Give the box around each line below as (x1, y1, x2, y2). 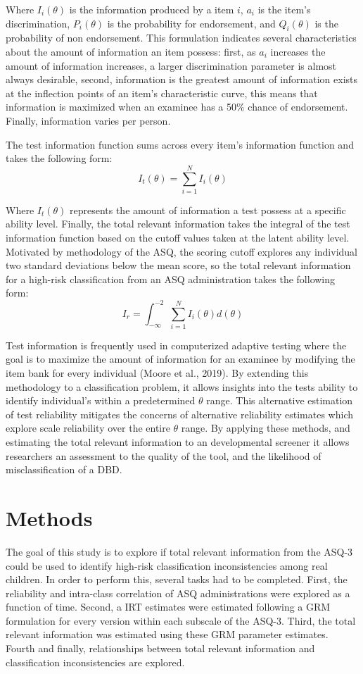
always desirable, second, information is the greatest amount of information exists (6, 72, 358, 87)
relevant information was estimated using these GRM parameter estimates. (6, 627, 329, 642)
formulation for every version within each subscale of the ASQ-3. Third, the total (6, 613, 356, 628)
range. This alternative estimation (206, 393, 353, 408)
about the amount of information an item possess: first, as (6, 44, 256, 58)
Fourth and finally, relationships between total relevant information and (6, 641, 315, 656)
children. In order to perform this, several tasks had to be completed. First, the (6, 572, 348, 587)
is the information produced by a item (69, 2, 234, 16)
